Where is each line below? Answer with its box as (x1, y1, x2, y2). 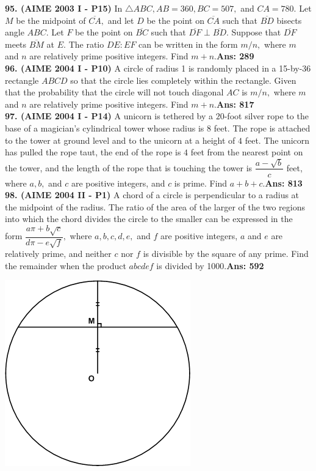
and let (107, 13, 134, 26)
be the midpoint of (16, 13, 86, 26)
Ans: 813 (265, 176, 303, 189)
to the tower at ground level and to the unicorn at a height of (5, 133, 235, 146)
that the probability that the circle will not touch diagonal (5, 86, 224, 98)
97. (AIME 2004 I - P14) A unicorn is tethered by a (5, 109, 214, 122)
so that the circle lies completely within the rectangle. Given (70, 73, 296, 86)
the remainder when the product (5, 259, 126, 272)
